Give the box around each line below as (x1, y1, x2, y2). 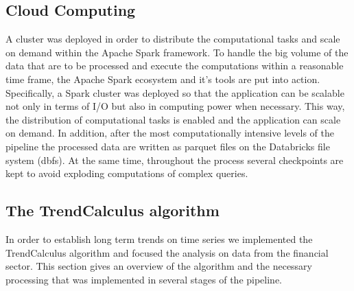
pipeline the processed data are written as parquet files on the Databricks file (5, 139, 330, 153)
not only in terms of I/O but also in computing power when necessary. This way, (5, 99, 345, 113)
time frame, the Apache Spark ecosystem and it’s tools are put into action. (5, 71, 320, 86)
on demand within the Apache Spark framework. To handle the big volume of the (5, 45, 349, 59)
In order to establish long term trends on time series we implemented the (5, 231, 313, 246)
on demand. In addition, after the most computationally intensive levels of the (5, 126, 335, 140)
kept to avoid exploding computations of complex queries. (5, 166, 248, 181)
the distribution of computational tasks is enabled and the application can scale (5, 112, 341, 126)
